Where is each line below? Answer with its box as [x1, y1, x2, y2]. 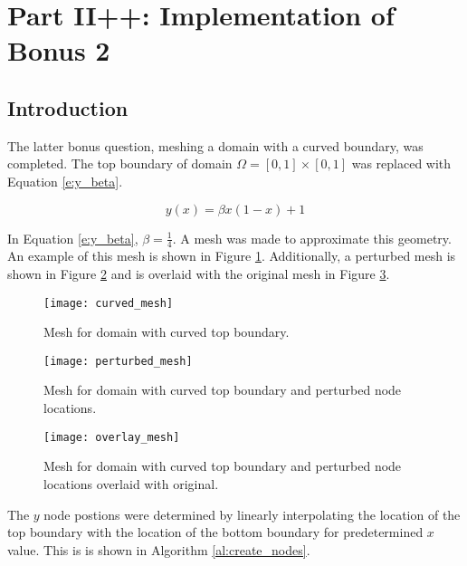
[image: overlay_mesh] [43, 430, 180, 444]
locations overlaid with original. [43, 474, 219, 493]
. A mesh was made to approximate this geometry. [172, 228, 452, 247]
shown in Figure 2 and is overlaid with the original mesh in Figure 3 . [7, 264, 390, 283]
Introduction [7, 93, 129, 121]
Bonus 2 [7, 32, 110, 69]
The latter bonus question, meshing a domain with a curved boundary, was [7, 136, 424, 155]
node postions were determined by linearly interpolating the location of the [43, 504, 461, 523]
